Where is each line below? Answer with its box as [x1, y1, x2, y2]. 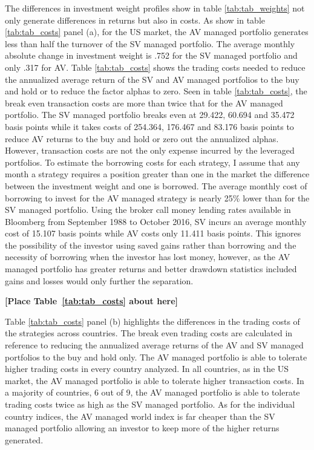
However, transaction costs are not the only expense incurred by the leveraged [5, 144, 295, 157]
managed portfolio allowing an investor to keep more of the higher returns [5, 422, 280, 434]
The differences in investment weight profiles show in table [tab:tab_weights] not [5, 2, 305, 14]
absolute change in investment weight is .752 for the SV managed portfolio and [5, 49, 298, 62]
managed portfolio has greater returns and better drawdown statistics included [5, 262, 297, 275]
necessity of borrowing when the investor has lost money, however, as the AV [5, 250, 290, 263]
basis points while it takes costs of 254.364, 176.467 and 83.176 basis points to [5, 120, 294, 132]
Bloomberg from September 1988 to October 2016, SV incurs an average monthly [5, 215, 307, 227]
